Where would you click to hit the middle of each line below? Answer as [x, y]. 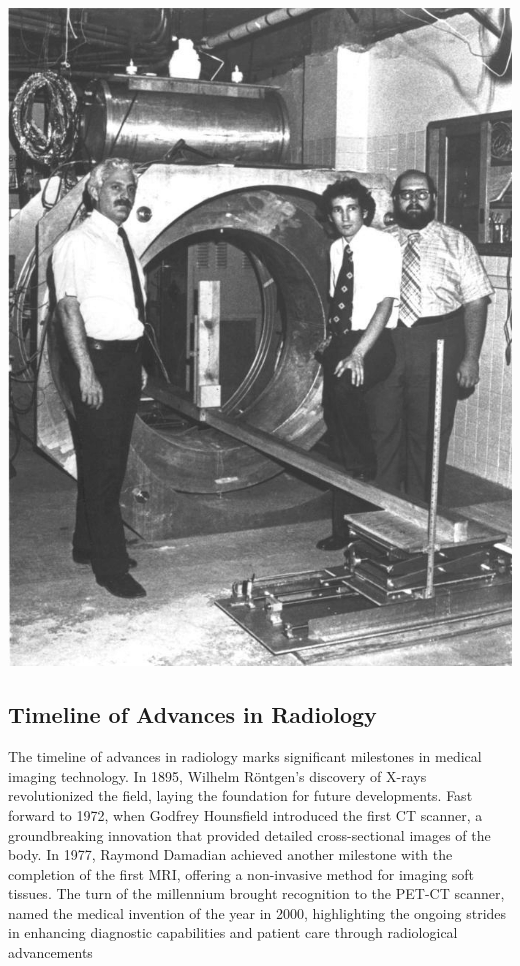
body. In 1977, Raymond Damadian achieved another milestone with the [230, 854]
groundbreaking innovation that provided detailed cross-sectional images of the [249, 834]
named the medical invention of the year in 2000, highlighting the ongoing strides [257, 912]
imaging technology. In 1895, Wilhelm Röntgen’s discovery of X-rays [217, 775]
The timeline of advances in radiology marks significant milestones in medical [245, 756]
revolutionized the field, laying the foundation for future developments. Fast [240, 795]
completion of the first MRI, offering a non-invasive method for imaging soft [241, 873]
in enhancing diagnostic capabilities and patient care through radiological [233, 932]
